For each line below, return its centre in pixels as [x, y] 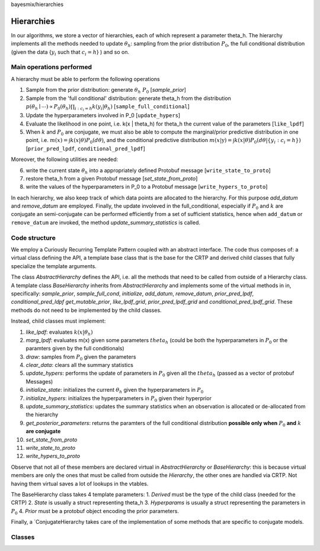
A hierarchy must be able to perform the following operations [85, 79]
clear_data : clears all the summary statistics [79, 365]
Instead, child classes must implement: [58, 321]
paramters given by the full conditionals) [75, 349]
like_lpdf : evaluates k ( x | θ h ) [59, 333]
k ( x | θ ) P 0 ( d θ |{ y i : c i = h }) [268, 141]
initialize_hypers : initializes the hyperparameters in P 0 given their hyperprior [119, 399]
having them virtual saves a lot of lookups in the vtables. [80, 484]
